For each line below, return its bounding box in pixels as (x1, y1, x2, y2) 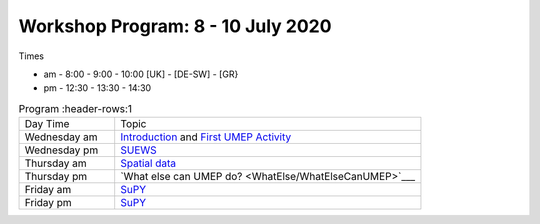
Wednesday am (24, 130, 99, 144)
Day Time (24, 117, 70, 131)
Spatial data (120, 156, 177, 170)
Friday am (24, 183, 72, 197)
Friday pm (24, 196, 72, 210)
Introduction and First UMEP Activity (120, 130, 292, 144)
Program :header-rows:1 (18, 101, 133, 115)
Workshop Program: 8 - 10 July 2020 (18, 15, 332, 37)
